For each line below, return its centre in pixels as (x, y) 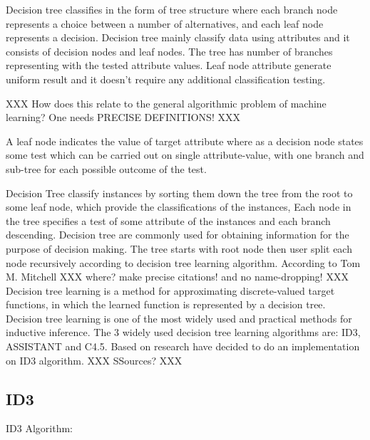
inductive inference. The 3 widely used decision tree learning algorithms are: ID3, (183, 332)
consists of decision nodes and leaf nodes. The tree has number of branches (169, 51)
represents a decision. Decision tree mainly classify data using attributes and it (178, 37)
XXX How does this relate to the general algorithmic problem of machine (166, 103)
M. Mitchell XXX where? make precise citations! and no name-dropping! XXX (177, 277)
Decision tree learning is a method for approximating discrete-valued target (170, 290)
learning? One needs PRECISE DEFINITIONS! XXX (123, 117)
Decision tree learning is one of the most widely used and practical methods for (179, 318)
